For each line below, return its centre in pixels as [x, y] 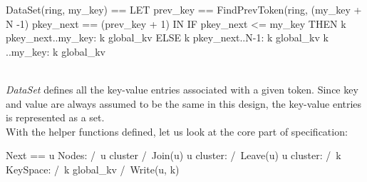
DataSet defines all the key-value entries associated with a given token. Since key [182, 89]
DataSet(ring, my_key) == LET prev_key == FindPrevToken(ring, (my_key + [184, 9]
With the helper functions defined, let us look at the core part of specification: [177, 131]
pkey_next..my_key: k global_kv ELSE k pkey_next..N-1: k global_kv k [167, 37]
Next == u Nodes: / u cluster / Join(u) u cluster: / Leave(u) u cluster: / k [174, 155]
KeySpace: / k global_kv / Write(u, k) [93, 169]
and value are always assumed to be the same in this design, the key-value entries [184, 103]
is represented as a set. [55, 117]
